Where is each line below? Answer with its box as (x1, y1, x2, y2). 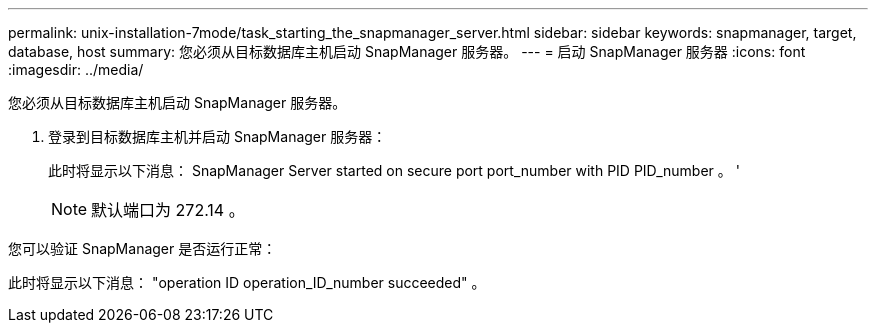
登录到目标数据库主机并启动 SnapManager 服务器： (48, 128, 387, 145)
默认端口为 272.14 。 (91, 200, 245, 220)
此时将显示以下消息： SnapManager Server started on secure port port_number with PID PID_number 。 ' (48, 162, 740, 179)
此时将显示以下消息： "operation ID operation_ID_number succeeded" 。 (8, 274, 486, 291)
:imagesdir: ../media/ (8, 61, 144, 78)
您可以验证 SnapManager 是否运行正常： (8, 240, 277, 257)
